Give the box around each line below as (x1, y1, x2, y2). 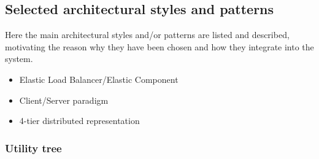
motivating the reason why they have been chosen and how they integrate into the (5, 40, 314, 53)
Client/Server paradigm (19, 93, 109, 106)
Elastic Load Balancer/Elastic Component (19, 72, 179, 85)
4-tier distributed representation (19, 114, 140, 127)
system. (5, 52, 33, 65)
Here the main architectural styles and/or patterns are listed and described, (5, 28, 290, 41)
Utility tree (5, 140, 62, 155)
